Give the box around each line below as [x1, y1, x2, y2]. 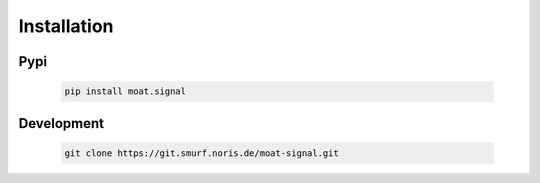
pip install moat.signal [64, 86, 187, 97]
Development [18, 115, 105, 132]
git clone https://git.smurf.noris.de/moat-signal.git [64, 147, 339, 159]
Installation [18, 15, 114, 37]
